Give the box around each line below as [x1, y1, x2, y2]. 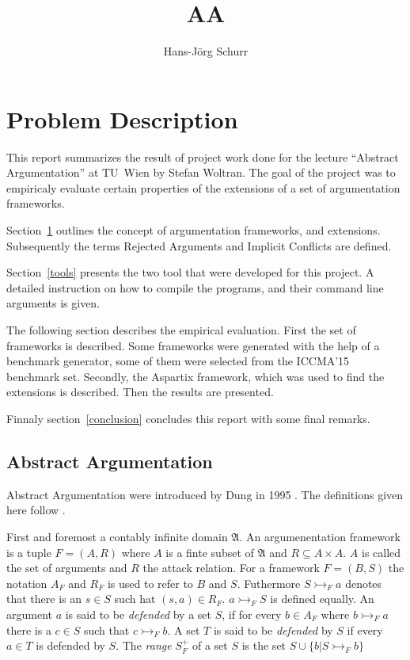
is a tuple [6, 544, 51, 560]
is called [361, 544, 401, 560]
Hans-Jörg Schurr [163, 43, 249, 59]
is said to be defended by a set [65, 605, 211, 622]
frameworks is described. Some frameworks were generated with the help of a [6, 337, 380, 353]
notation [6, 574, 47, 591]
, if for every [222, 605, 282, 622]
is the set [241, 637, 287, 654]
